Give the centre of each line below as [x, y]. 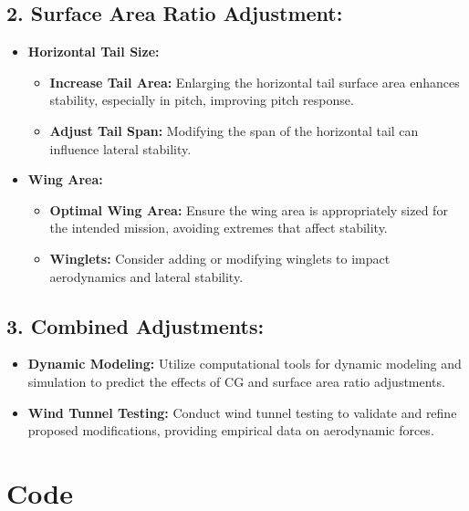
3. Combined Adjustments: [135, 325]
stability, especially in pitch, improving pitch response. [202, 100]
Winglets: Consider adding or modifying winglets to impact [220, 258]
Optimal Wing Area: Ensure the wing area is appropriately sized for [249, 209]
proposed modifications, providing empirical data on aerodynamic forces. [231, 430]
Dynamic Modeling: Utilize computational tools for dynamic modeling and [245, 364]
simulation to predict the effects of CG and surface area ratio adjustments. [236, 381]
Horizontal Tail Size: [94, 52]
